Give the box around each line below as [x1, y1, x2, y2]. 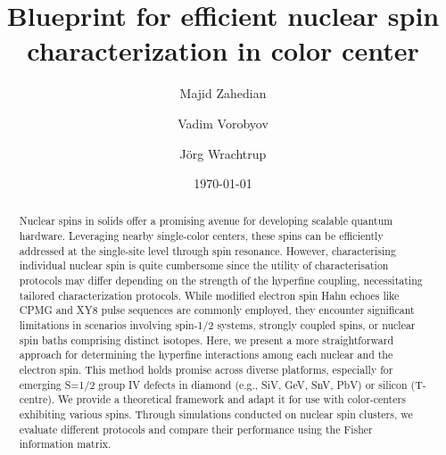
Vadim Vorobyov [178, 113, 268, 132]
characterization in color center [27, 32, 419, 69]
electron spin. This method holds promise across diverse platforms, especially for [19, 362, 393, 377]
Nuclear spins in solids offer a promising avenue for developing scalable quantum [19, 213, 393, 228]
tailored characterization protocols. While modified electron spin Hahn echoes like [19, 287, 400, 302]
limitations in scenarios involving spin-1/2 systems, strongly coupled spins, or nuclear [19, 318, 416, 333]
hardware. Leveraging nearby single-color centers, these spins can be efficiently [19, 228, 384, 244]
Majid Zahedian [179, 84, 267, 103]
